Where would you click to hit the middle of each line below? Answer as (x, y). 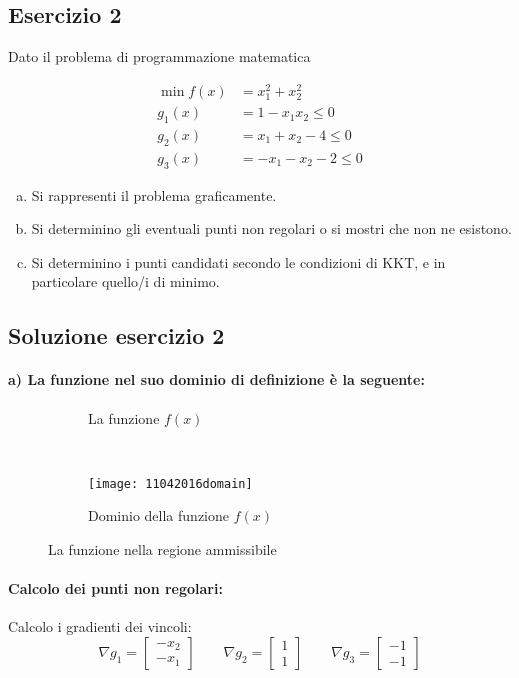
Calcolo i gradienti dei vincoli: (100, 626)
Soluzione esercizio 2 (116, 335)
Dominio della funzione (158, 515)
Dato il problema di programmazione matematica (159, 56)
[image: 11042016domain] (170, 483)
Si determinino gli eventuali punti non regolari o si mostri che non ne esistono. (271, 228)
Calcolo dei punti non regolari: (115, 588)
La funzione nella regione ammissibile (162, 548)
